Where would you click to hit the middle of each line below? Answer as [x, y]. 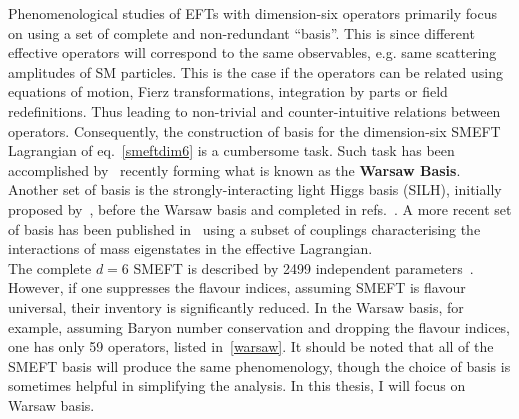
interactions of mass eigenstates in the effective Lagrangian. [190, 248]
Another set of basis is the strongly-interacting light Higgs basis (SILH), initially [255, 189]
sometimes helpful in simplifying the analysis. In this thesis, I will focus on [237, 385]
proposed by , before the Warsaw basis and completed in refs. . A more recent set [260, 208]
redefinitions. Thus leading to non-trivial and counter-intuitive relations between [254, 110]
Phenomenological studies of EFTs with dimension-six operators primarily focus [252, 13]
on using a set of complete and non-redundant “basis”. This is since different [241, 32]
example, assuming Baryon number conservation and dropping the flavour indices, [259, 326]
